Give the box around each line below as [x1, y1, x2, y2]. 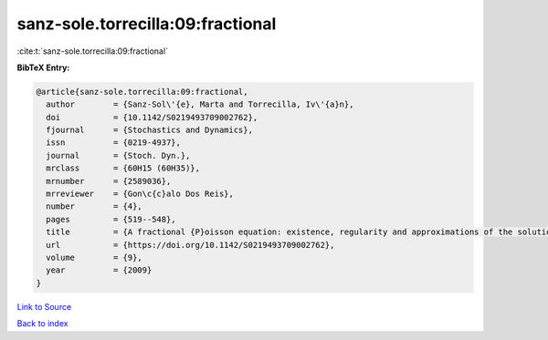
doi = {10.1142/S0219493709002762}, [46, 112, 258, 122]
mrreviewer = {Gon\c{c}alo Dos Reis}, [46, 189, 235, 200]
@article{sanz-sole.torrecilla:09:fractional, [36, 87, 248, 97]
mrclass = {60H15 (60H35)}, [46, 163, 201, 173]
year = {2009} [46, 265, 153, 275]
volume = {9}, [46, 252, 143, 263]
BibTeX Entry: [16, 62, 70, 73]
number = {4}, [46, 201, 143, 211]
